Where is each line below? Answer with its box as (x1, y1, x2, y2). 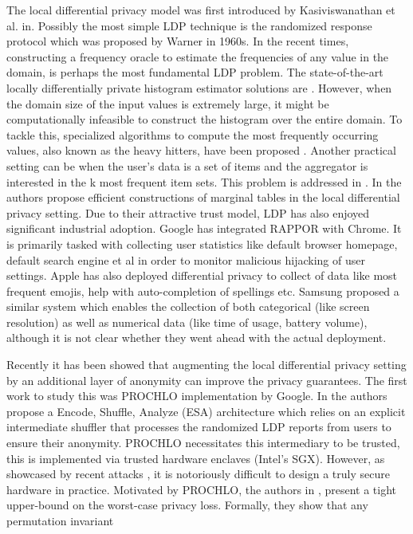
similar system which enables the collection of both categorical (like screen (6, 298, 370, 315)
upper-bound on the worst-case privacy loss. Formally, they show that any (6, 497, 368, 513)
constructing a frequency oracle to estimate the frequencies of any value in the (6, 48, 389, 65)
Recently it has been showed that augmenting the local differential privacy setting (6, 356, 407, 373)
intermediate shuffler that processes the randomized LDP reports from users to (6, 418, 391, 435)
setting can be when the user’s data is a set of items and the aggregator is (6, 157, 368, 174)
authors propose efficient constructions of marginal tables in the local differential (6, 189, 400, 206)
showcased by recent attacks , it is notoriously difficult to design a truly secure (6, 465, 390, 482)
